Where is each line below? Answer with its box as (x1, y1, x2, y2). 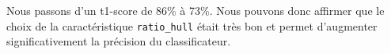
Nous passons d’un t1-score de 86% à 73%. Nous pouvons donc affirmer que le (6, 2, 385, 18)
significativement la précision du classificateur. (6, 33, 231, 49)
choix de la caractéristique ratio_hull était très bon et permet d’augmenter (6, 17, 378, 34)
